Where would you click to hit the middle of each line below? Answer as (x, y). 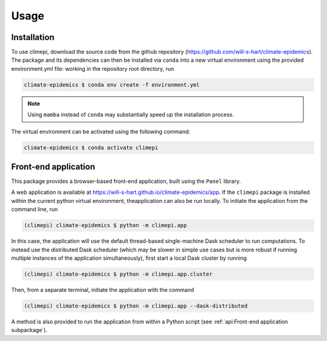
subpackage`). (29, 330)
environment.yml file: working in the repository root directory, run (93, 68)
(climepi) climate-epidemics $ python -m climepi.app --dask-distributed (136, 306)
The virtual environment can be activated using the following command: (101, 131)
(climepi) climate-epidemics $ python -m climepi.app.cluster (118, 274)
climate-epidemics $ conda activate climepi (91, 147)
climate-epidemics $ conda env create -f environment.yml (112, 84)
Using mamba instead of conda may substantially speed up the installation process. (131, 114)
